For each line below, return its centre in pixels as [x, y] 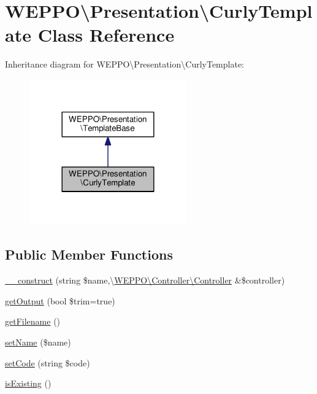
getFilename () [33, 321]
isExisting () [28, 383]
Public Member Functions [89, 254]
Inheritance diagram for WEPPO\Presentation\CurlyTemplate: [124, 64]
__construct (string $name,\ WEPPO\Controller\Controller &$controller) [145, 280]
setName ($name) [38, 342]
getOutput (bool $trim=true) [60, 300]
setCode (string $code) [48, 362]
